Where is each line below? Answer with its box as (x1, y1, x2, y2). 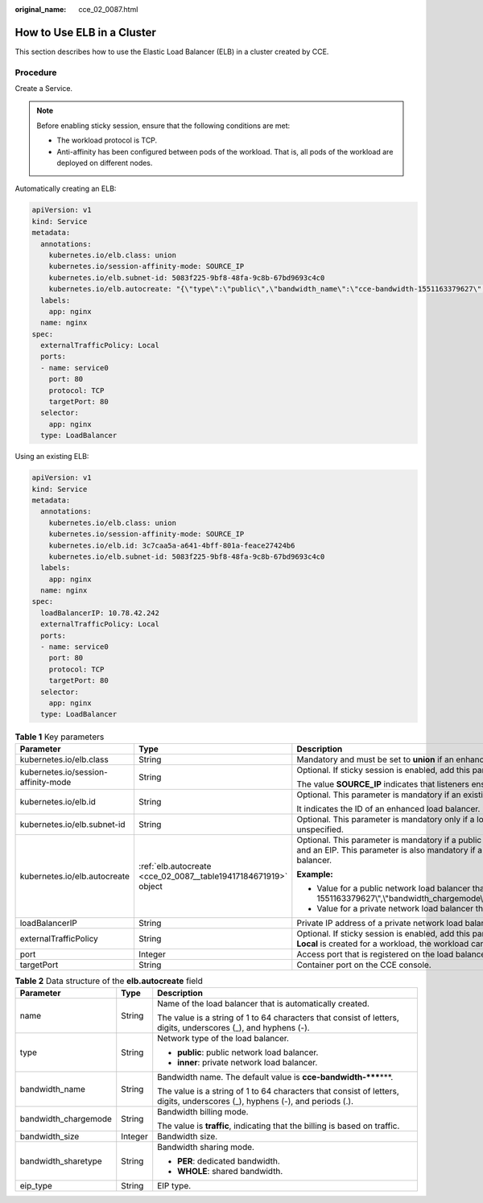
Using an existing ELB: (14, 452, 89, 461)
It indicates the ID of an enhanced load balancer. (296, 803, 481, 814)
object (138, 880, 163, 891)
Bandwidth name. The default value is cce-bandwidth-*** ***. (157, 1072, 394, 1083)
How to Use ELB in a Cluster (14, 25, 157, 39)
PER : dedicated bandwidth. (177, 1155, 281, 1167)
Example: (296, 868, 333, 879)
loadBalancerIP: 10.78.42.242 (40, 608, 160, 618)
